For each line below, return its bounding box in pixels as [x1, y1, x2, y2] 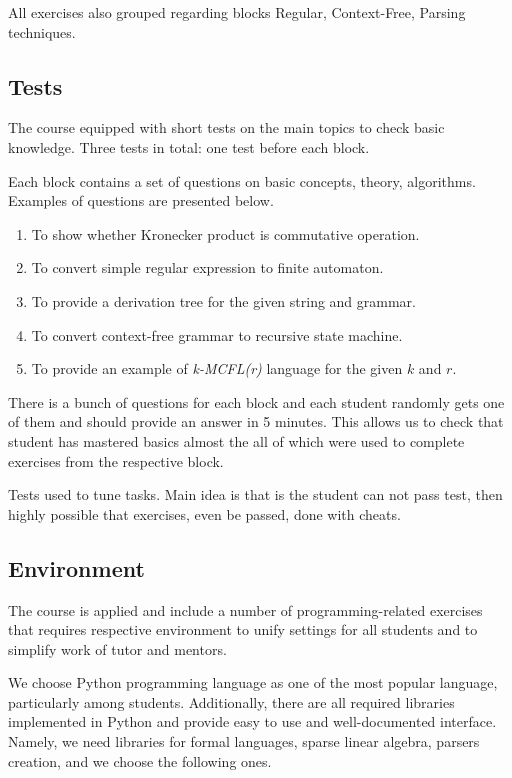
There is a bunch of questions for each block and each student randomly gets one [8, 391, 505, 412]
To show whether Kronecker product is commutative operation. [31, 223, 420, 244]
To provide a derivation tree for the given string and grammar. [31, 290, 416, 311]
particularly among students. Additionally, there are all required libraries [8, 691, 455, 712]
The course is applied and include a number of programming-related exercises [8, 599, 483, 620]
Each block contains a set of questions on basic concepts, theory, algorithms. [8, 170, 476, 191]
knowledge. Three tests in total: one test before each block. [8, 136, 370, 157]
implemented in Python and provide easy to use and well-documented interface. [8, 711, 497, 732]
